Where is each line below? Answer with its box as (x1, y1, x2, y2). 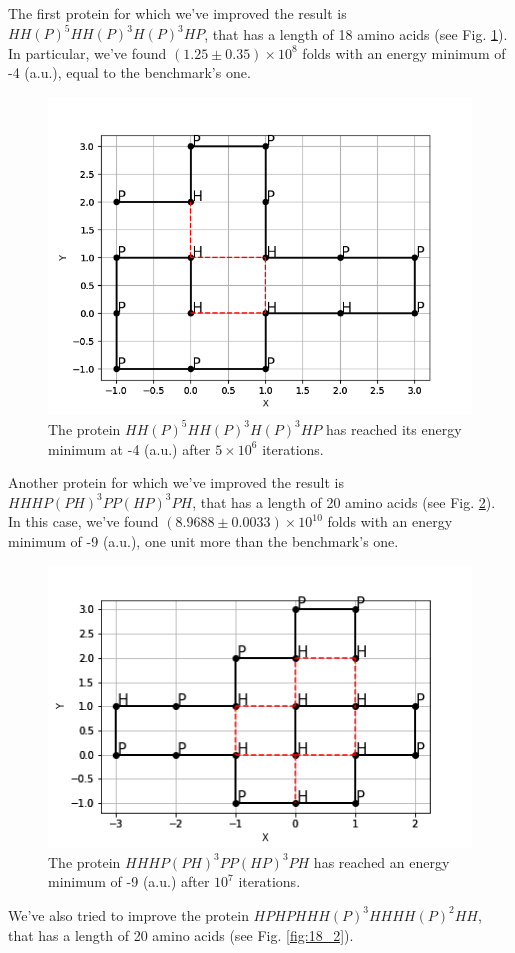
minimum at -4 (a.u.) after (48, 438, 211, 459)
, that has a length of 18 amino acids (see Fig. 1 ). (204, 23, 508, 44)
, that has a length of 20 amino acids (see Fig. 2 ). (192, 491, 496, 512)
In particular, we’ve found (8, 42, 167, 63)
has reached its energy (326, 418, 462, 439)
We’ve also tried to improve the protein (8, 904, 249, 925)
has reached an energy (313, 851, 450, 872)
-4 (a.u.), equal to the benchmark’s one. (8, 62, 251, 83)
